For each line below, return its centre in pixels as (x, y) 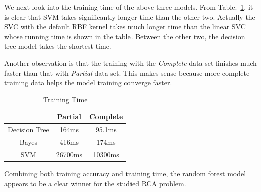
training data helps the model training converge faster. (88, 82)
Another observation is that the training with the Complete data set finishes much (130, 62)
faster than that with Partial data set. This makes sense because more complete (127, 72)
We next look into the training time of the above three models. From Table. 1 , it (129, 7)
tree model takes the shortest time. (58, 46)
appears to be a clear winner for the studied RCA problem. (95, 183)
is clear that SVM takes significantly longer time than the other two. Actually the (130, 16)
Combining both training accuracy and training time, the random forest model (125, 173)
